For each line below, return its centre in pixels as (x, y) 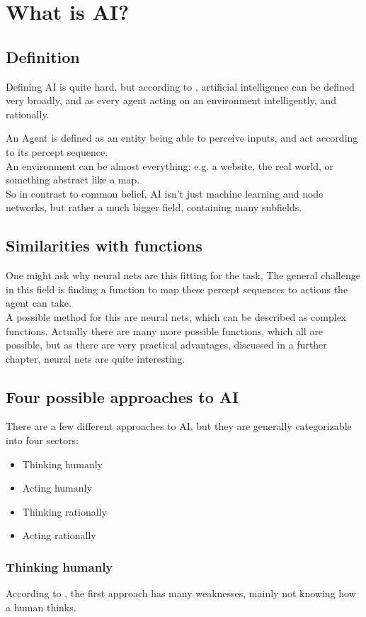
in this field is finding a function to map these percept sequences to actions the (177, 289)
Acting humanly (57, 488)
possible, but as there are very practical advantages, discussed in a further (166, 345)
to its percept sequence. (57, 151)
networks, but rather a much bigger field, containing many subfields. (154, 207)
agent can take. (39, 303)
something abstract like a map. (73, 180)
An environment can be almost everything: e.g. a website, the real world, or (170, 165)
